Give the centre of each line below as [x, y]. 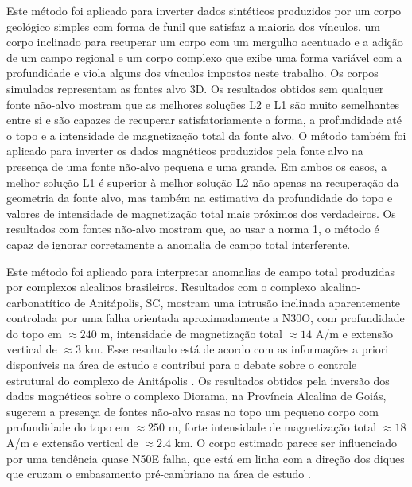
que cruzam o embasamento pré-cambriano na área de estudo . [159, 474]
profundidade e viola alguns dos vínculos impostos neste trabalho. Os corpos [192, 73]
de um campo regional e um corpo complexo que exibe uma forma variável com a [204, 57]
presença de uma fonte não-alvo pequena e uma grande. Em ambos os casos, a [197, 166]
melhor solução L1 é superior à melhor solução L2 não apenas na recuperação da [203, 182]
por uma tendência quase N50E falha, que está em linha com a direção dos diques [206, 458]
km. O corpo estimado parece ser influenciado [286, 443]
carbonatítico [39, 302]
